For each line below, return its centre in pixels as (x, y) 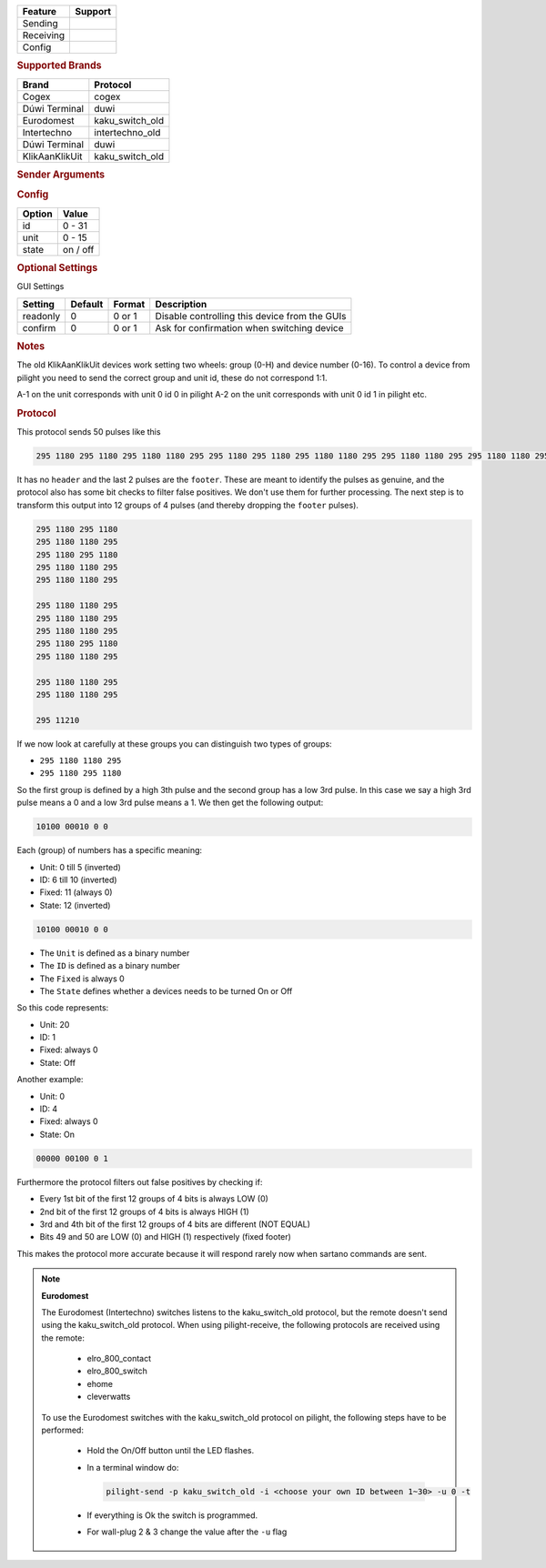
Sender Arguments (61, 175)
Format (129, 304)
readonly (41, 316)
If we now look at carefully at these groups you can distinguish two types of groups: (174, 744)
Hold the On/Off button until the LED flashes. (171, 1451)
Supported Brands (59, 65)
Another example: (50, 1080)
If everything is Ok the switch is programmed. (172, 1515)
